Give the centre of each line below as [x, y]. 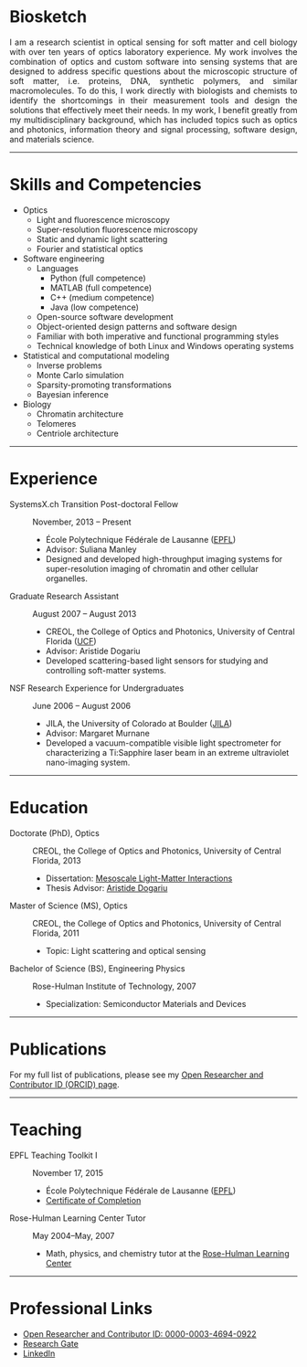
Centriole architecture [77, 433]
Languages [58, 268]
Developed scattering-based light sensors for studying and [157, 661]
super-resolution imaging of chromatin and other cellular [152, 568]
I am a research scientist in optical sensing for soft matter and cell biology [153, 42]
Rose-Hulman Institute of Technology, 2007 [114, 986]
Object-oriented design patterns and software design [137, 326]
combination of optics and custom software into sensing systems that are [153, 61]
